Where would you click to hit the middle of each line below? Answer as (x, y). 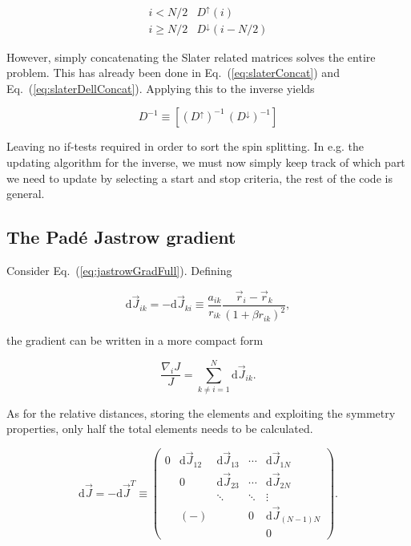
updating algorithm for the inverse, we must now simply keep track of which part (206, 162)
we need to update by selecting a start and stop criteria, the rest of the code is (199, 178)
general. (26, 194)
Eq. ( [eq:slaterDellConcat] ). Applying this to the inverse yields (161, 88)
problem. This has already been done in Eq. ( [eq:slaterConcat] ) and (173, 73)
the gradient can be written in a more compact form (135, 340)
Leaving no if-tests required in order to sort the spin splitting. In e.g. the (185, 146)
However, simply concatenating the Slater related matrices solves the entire (191, 57)
